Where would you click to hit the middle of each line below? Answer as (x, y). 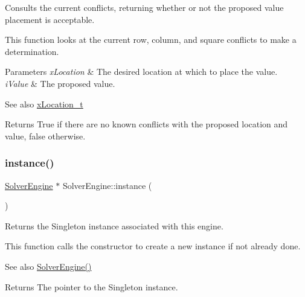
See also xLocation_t (44, 104)
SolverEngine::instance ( (107, 185)
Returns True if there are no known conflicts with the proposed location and (146, 124)
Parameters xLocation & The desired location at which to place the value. (141, 72)
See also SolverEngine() (48, 266)
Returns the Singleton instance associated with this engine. (114, 225)
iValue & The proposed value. (60, 83)
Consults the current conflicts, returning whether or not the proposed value (144, 7)
